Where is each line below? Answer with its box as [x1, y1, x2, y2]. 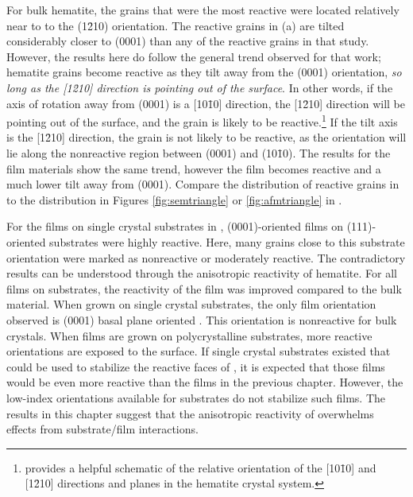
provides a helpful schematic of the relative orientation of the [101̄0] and [25, 459, 376, 476]
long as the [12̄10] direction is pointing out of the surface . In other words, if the [6, 79, 393, 95]
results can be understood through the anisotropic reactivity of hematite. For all [6, 265, 397, 282]
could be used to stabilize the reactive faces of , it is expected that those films [6, 358, 385, 375]
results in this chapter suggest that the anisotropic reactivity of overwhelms [6, 405, 374, 421]
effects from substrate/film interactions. [6, 421, 199, 437]
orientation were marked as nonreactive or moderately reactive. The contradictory [6, 249, 406, 266]
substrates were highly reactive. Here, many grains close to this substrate [49, 233, 405, 250]
